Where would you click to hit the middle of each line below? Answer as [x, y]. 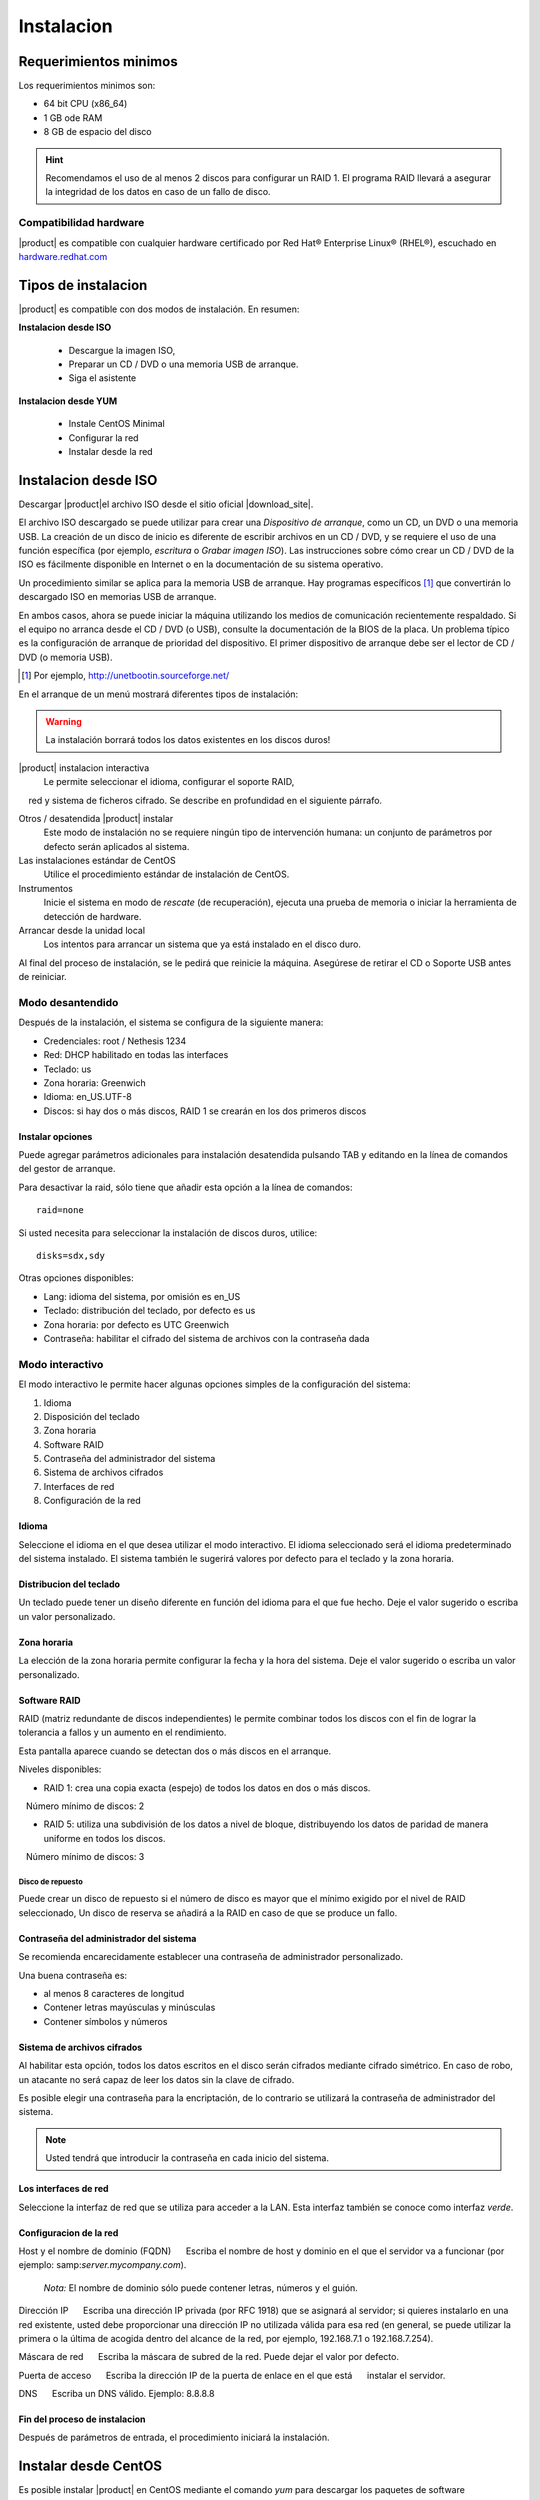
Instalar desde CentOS [90, 2466]
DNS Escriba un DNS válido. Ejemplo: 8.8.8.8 [116, 2394]
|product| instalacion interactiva [84, 767]
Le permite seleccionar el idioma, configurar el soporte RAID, [169, 782]
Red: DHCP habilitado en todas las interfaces [136, 1055]
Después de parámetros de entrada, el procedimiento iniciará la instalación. [174, 2437]
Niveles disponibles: [60, 1769]
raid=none [60, 1210]
